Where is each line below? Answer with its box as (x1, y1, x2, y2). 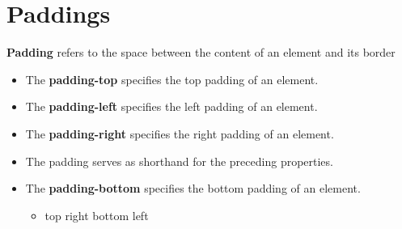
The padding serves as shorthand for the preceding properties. (25, 152, 333, 169)
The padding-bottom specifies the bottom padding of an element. (25, 180, 361, 197)
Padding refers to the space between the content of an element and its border (6, 44, 396, 61)
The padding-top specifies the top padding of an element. (25, 70, 319, 87)
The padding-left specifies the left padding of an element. (25, 98, 318, 115)
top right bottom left (44, 206, 149, 223)
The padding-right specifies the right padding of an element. (25, 125, 334, 142)
